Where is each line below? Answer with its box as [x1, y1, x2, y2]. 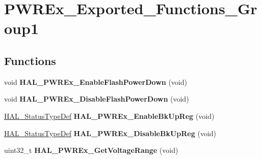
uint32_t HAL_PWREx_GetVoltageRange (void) [4, 145, 178, 155]
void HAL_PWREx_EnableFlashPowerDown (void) [4, 76, 187, 87]
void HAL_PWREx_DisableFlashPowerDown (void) [4, 93, 189, 104]
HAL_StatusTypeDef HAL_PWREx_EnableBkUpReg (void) [4, 110, 215, 121]
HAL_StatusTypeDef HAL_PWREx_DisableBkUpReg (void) [4, 128, 217, 138]
